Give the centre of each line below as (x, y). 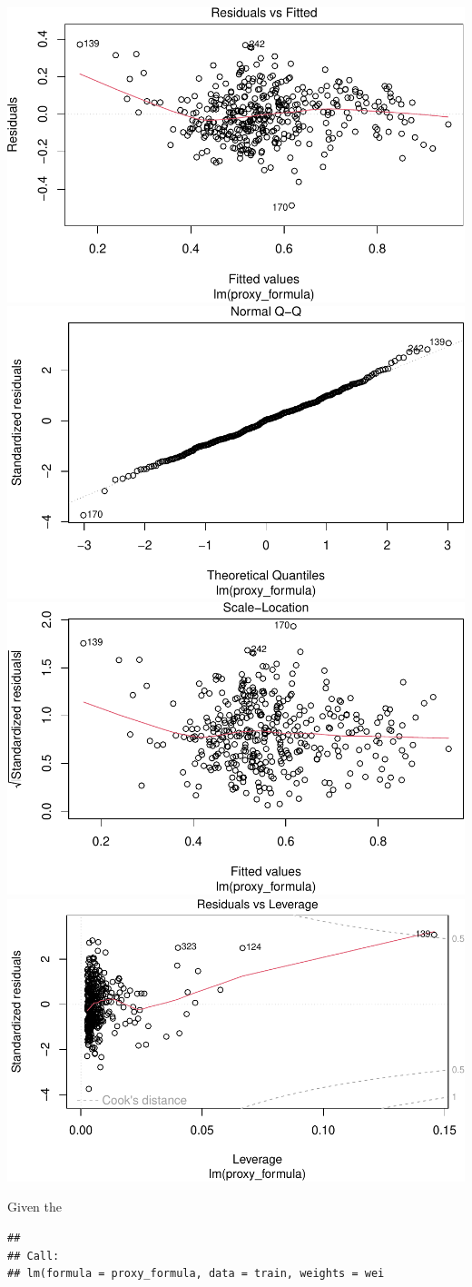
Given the (34, 1207)
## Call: (34, 1256)
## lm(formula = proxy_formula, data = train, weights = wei (196, 1274)
